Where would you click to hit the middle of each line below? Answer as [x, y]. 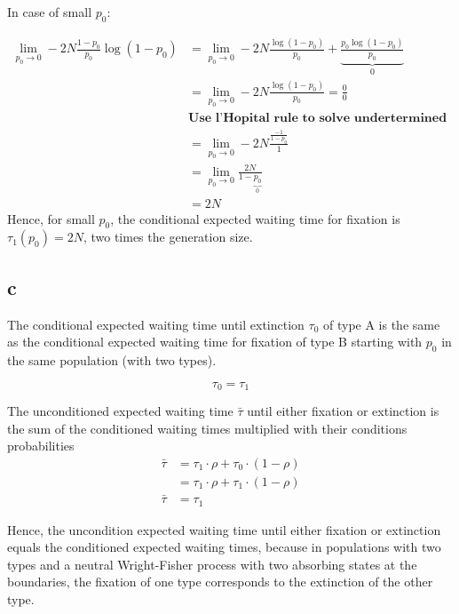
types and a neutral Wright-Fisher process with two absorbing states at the [212, 564]
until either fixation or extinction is [343, 410]
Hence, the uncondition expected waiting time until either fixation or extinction [224, 529]
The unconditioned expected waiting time [120, 410]
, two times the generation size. [168, 237]
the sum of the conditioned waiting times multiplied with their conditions [207, 428]
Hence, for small [51, 218]
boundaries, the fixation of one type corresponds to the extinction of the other [220, 582]
